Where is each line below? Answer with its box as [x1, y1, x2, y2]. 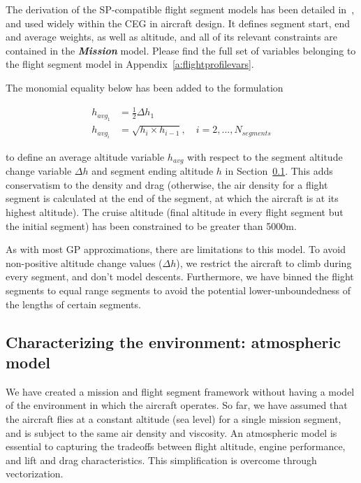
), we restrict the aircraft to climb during [176, 255, 352, 270]
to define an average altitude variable [6, 149, 165, 164]
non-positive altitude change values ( [6, 255, 163, 270]
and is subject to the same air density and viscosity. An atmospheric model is [6, 425, 337, 440]
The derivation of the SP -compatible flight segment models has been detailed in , [6, 2, 355, 16]
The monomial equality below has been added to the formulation [6, 80, 283, 94]
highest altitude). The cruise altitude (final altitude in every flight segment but [6, 204, 344, 219]
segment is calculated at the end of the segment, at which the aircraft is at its [6, 191, 339, 206]
